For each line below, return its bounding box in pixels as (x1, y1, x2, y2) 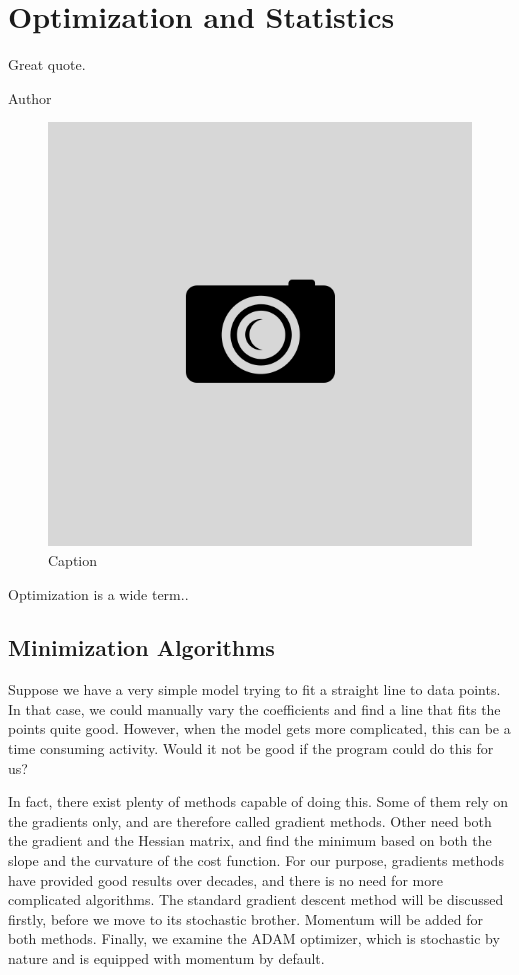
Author (8, 87, 52, 108)
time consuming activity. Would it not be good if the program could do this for (8, 738, 494, 759)
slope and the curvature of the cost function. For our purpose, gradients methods (8, 850, 504, 871)
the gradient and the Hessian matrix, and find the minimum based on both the (8, 830, 492, 851)
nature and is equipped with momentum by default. (8, 948, 325, 969)
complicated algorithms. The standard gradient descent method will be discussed (8, 889, 504, 910)
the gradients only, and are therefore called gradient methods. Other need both (8, 810, 492, 831)
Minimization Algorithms (8, 632, 275, 663)
